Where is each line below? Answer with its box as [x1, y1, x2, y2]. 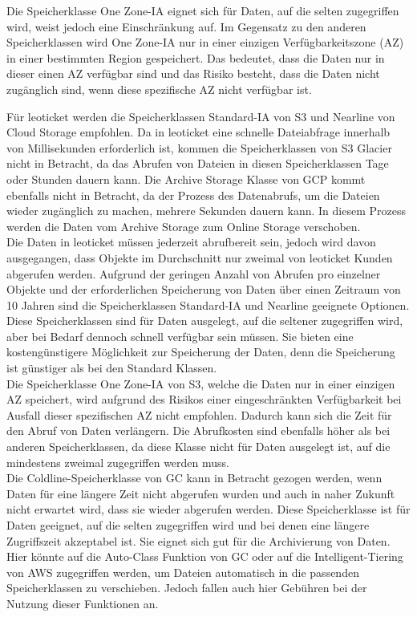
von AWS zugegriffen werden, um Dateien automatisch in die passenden [6, 563, 359, 580]
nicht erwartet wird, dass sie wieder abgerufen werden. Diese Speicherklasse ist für [6, 501, 411, 518]
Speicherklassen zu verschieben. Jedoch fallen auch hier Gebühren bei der [6, 579, 367, 596]
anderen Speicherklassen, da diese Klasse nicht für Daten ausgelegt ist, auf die [6, 438, 391, 455]
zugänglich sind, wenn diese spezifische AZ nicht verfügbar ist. [6, 80, 312, 97]
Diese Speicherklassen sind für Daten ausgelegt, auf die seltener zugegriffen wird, [6, 312, 403, 329]
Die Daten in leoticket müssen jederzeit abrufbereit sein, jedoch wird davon [6, 233, 376, 250]
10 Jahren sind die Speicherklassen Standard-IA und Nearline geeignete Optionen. [6, 296, 410, 313]
